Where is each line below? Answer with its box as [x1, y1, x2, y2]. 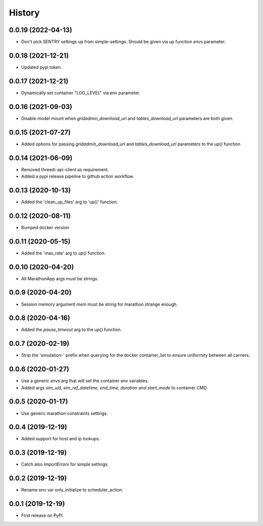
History [9, 7, 40, 18]
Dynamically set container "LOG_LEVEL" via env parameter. [21, 90, 141, 96]
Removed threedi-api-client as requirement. [21, 166, 109, 173]
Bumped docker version [21, 224, 70, 230]
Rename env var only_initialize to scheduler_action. [21, 487, 124, 493]
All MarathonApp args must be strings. [21, 275, 99, 281]
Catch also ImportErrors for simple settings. [21, 461, 109, 468]
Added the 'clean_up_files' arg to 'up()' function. [21, 199, 118, 205]
